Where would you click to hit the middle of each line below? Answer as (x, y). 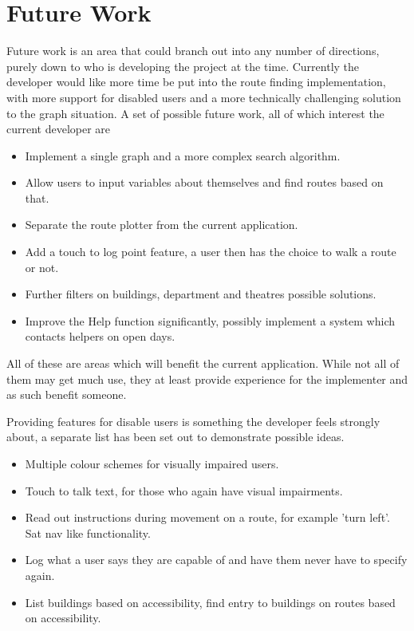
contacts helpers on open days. (100, 336)
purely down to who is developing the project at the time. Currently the (183, 66)
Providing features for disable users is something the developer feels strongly (193, 421)
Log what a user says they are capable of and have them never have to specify (216, 560)
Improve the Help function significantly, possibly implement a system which (210, 320)
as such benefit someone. (67, 394)
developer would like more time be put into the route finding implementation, (196, 82)
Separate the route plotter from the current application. (162, 225)
